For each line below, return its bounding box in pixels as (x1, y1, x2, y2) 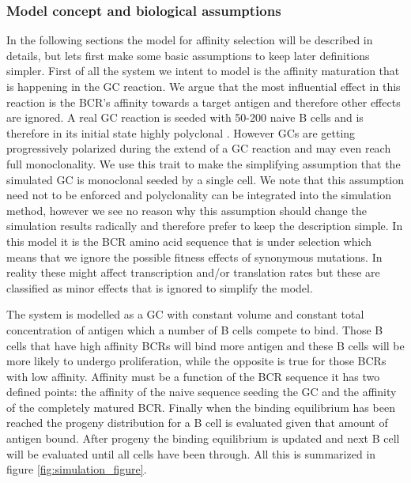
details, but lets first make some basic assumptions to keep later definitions (6, 47, 370, 63)
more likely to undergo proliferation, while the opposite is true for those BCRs (6, 353, 386, 369)
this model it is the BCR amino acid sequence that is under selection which (6, 232, 371, 249)
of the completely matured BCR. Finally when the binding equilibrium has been (6, 398, 395, 415)
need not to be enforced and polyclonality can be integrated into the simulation (6, 187, 392, 203)
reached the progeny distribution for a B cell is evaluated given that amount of (6, 414, 388, 431)
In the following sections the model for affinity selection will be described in (6, 32, 373, 48)
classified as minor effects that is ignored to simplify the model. (6, 279, 313, 296)
